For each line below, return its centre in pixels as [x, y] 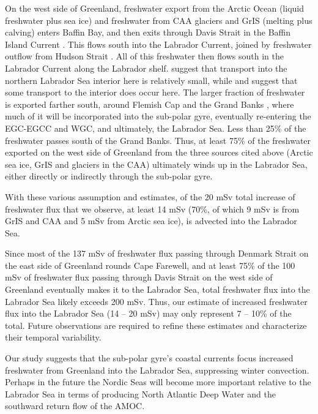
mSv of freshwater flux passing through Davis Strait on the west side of [139, 277]
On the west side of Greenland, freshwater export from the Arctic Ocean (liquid [155, 8]
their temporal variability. [53, 337]
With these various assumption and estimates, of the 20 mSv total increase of [150, 196]
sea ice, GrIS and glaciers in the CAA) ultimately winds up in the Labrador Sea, [156, 164]
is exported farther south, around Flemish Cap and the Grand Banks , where [150, 104]
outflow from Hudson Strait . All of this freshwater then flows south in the [144, 56]
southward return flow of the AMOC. [75, 406]
